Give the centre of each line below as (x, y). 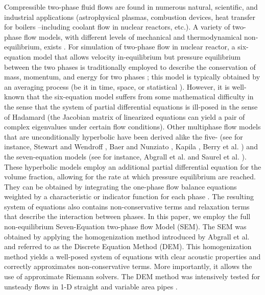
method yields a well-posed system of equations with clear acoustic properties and (132, 256)
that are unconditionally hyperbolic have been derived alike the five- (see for (124, 136)
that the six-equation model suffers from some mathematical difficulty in (140, 97)
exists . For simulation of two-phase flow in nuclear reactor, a (140, 47)
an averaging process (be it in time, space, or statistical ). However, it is (117, 86)
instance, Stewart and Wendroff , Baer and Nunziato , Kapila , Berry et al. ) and (131, 146)
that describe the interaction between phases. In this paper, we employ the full (127, 216)
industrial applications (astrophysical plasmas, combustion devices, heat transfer (130, 17)
